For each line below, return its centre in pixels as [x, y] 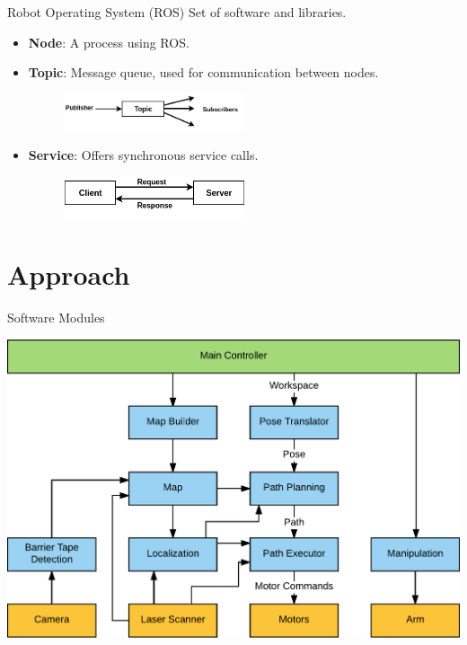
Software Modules [56, 318]
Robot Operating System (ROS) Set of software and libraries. [177, 12]
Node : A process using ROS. [109, 42]
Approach [69, 274]
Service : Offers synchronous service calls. [143, 154]
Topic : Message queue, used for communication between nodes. [203, 72]
